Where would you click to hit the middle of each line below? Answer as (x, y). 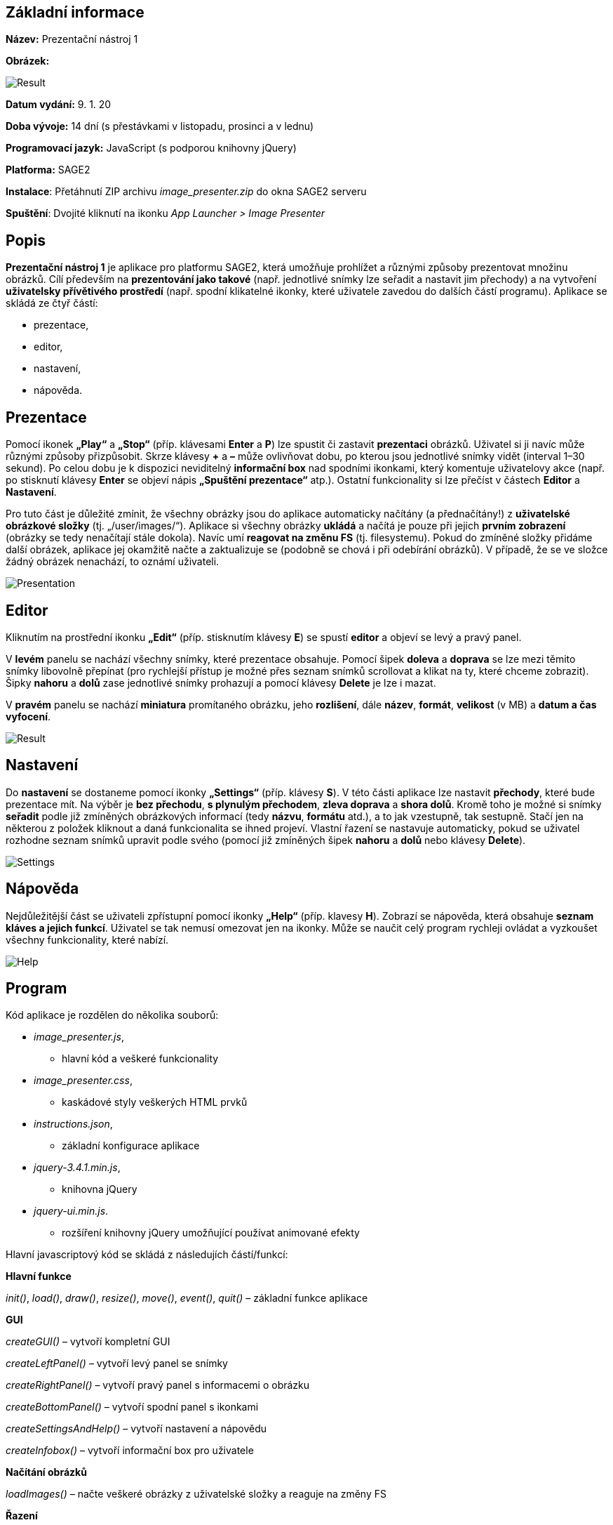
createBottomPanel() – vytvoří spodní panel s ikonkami (132, 1407)
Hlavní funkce (39, 1276)
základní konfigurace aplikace (131, 1146)
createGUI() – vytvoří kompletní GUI (88, 1342)
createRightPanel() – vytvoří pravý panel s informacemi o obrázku (158, 1385)
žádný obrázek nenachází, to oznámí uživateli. (113, 562)
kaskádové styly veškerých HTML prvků (155, 1102)
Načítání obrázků (46, 1472)
